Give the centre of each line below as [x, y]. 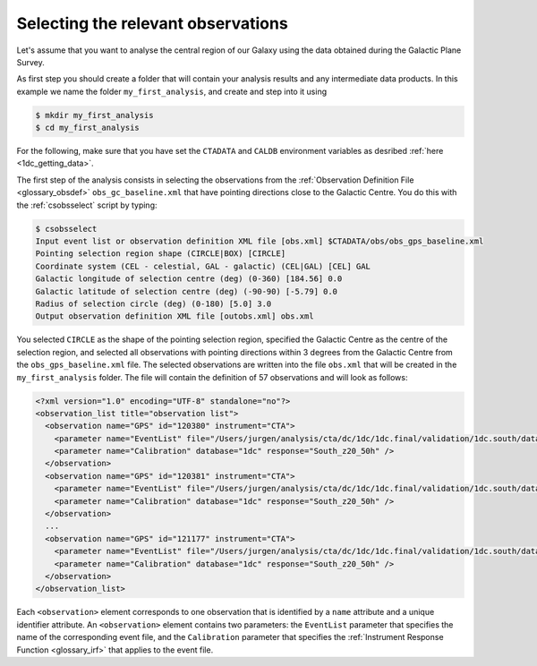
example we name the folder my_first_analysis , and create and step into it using [171, 91]
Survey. [30, 62]
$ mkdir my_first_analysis [94, 115]
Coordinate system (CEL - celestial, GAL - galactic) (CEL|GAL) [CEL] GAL [203, 266]
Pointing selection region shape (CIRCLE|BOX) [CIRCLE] [161, 254]
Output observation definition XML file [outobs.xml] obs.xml [175, 316]
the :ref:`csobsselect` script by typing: [87, 205]
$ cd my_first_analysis [88, 128]
